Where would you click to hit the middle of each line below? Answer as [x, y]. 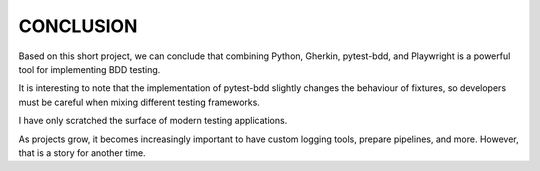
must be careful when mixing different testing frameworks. [139, 102]
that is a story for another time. [82, 152]
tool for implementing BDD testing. [89, 69]
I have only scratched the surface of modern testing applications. [153, 121]
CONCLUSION [78, 26]
